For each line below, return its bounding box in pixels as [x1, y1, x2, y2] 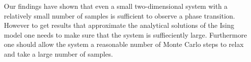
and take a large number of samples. [4, 48, 113, 59]
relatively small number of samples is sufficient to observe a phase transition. [4, 10, 235, 21]
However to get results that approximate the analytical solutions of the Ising [4, 20, 234, 30]
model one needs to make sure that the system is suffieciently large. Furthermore [4, 29, 247, 40]
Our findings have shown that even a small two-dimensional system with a [4, 1, 228, 11]
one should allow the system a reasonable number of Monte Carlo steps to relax [4, 39, 244, 49]
